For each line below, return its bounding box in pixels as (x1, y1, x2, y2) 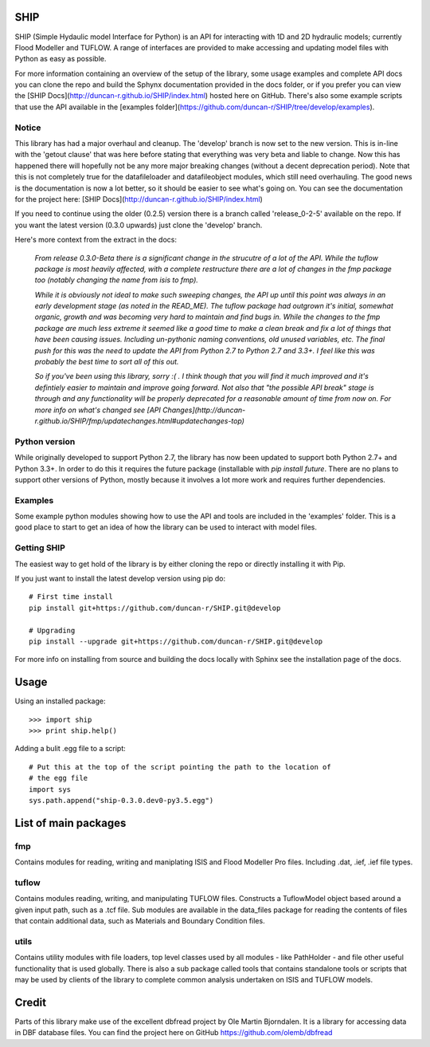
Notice (14, 122, 41, 133)
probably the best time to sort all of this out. (34, 357, 179, 367)
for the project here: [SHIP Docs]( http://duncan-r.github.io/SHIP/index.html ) (14, 194, 263, 203)
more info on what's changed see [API (34, 405, 161, 415)
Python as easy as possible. (14, 54, 107, 64)
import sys (29, 785, 72, 793)
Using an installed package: (14, 696, 106, 706)
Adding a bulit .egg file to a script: (14, 744, 127, 754)
